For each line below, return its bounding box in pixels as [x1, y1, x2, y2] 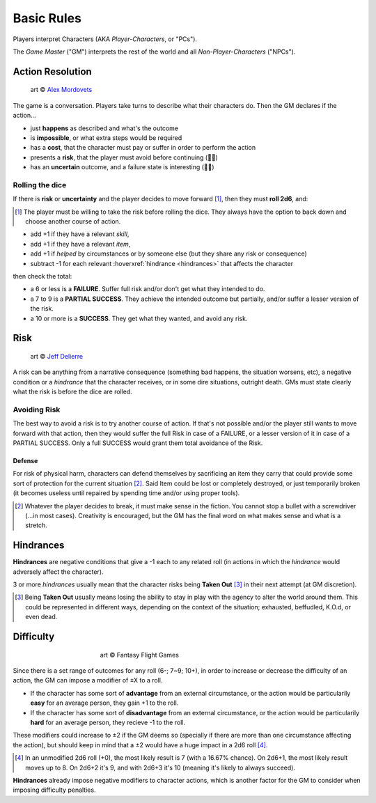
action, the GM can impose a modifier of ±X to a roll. [13, 676, 163, 685]
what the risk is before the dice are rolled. [13, 387, 132, 396]
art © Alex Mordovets [30, 86, 93, 94]
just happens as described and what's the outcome [30, 124, 179, 132]
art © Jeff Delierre [30, 352, 84, 360]
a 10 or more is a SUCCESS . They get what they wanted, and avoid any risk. [30, 314, 248, 322]
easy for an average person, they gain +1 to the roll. [30, 699, 179, 707]
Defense [13, 457, 38, 465]
